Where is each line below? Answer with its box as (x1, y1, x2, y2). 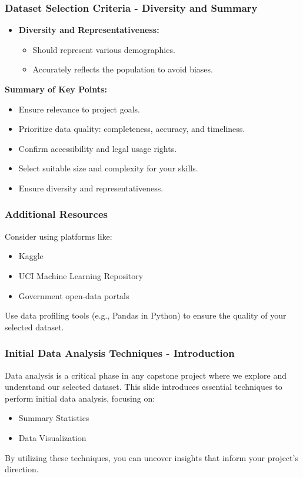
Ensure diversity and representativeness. (18, 181, 164, 194)
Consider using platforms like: (5, 230, 112, 242)
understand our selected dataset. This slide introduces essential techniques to (5, 380, 282, 393)
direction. (5, 463, 39, 475)
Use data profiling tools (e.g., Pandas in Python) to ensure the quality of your (5, 309, 287, 322)
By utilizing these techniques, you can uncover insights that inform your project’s (5, 451, 298, 463)
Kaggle (18, 250, 44, 262)
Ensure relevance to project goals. (18, 102, 140, 115)
